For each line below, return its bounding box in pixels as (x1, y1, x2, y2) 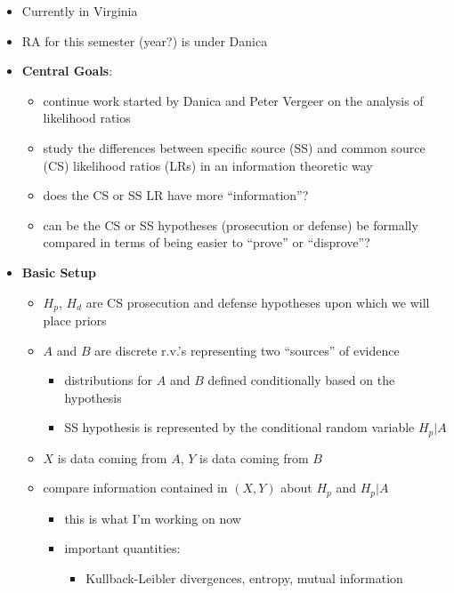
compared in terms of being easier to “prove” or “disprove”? (43, 233, 370, 252)
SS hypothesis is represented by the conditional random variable (64, 418, 415, 437)
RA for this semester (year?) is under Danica (21, 31, 268, 50)
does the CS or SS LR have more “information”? (43, 186, 309, 204)
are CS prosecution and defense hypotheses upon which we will (85, 292, 430, 311)
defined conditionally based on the (207, 371, 395, 389)
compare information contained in (43, 478, 228, 497)
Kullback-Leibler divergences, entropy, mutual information (85, 569, 403, 588)
